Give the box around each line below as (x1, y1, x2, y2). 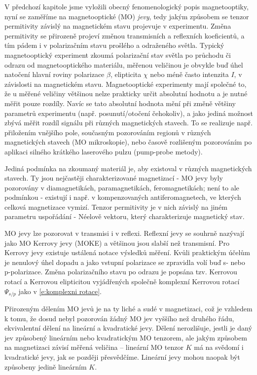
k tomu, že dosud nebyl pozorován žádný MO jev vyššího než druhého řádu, (4, 313, 234, 323)
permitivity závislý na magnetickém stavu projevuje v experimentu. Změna (4, 21, 231, 31)
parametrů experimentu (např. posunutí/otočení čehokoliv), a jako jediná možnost (4, 108, 253, 118)
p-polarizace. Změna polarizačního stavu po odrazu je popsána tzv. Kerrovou (4, 266, 237, 277)
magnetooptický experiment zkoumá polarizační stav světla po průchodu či (4, 49, 231, 60)
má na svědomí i (194, 342, 244, 352)
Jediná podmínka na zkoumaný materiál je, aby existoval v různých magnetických (4, 163, 252, 173)
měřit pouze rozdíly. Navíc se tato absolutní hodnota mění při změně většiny (4, 98, 236, 108)
